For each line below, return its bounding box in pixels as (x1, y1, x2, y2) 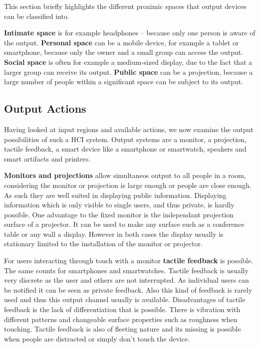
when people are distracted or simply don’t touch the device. (4, 333, 190, 344)
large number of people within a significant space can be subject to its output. (4, 76, 244, 87)
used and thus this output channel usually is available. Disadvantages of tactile (4, 294, 246, 305)
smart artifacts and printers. (4, 153, 91, 164)
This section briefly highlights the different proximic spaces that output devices (4, 1, 247, 11)
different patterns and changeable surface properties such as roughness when (4, 314, 238, 324)
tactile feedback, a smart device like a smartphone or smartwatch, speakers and (4, 144, 247, 154)
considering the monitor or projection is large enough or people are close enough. (4, 179, 252, 190)
